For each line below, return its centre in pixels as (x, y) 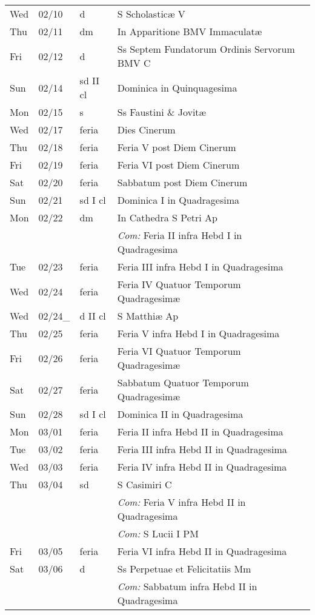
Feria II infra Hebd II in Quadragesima (200, 432)
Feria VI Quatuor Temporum (179, 351)
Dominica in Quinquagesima (177, 87)
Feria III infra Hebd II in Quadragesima (202, 449)
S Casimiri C (144, 484)
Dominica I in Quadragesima (178, 200)
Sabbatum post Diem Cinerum (182, 182)
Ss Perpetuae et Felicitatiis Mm (184, 569)
